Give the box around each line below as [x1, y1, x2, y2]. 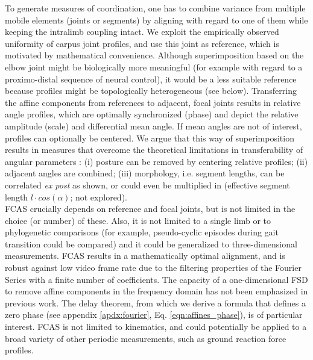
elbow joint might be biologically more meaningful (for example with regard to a [5, 60, 303, 73]
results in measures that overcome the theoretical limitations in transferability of [5, 143, 303, 156]
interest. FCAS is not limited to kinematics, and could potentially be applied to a [5, 320, 307, 333]
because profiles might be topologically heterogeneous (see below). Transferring [5, 84, 297, 97]
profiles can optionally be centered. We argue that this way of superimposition [5, 131, 294, 144]
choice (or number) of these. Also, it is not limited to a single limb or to [5, 214, 271, 226]
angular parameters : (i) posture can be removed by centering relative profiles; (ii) [5, 155, 308, 167]
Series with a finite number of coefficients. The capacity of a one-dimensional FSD [5, 273, 308, 285]
